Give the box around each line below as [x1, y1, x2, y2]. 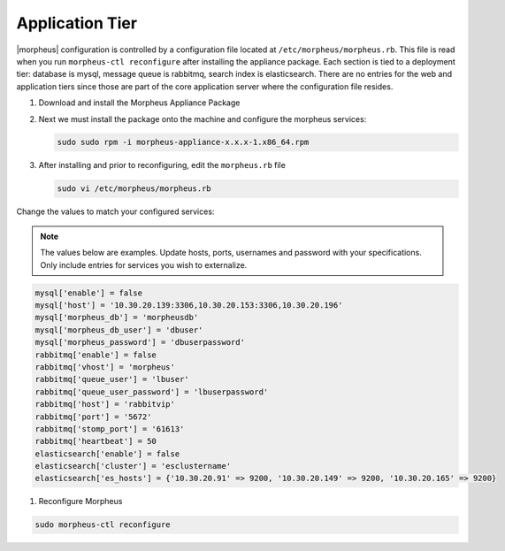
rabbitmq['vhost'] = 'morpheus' [34, 362, 176, 371]
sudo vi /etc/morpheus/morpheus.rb [57, 184, 211, 194]
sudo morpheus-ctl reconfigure [34, 520, 172, 530]
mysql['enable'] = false [34, 287, 143, 298]
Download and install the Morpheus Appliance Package [38, 97, 241, 108]
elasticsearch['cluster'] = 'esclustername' [34, 461, 232, 471]
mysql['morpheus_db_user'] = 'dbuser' [34, 325, 203, 335]
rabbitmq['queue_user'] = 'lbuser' [34, 374, 189, 385]
